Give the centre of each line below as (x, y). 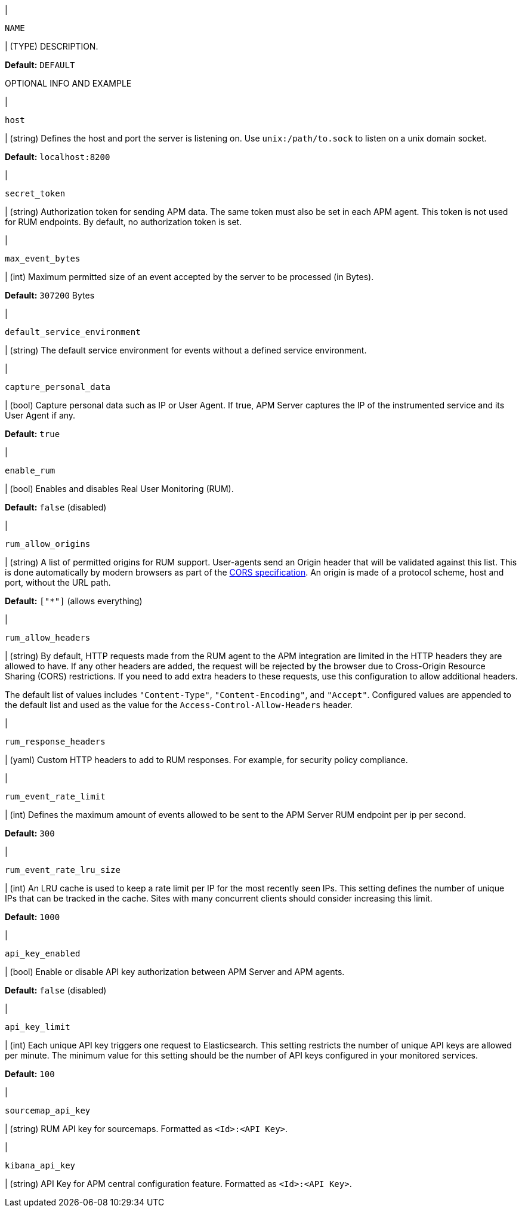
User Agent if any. (40, 415)
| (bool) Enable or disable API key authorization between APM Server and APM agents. (175, 972)
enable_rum (30, 470)
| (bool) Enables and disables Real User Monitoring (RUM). (119, 489)
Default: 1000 (33, 917)
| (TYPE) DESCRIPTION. (52, 46)
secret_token (35, 193)
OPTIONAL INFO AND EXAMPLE (68, 83)
